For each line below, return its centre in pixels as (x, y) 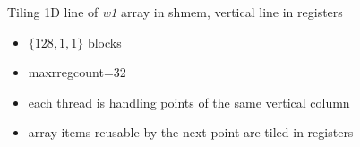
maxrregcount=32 (77, 72)
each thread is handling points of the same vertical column (189, 102)
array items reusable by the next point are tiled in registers (191, 132)
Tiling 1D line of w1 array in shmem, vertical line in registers (175, 12)
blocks (104, 42)
